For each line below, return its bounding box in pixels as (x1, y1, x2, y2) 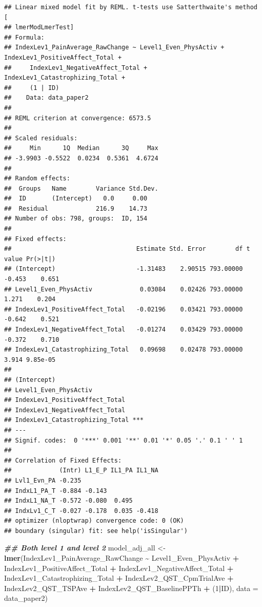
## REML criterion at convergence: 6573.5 (4, 114, 151, 122)
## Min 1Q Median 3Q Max (4, 144, 158, 152)
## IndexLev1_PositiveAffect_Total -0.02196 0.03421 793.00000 (4, 305, 243, 313)
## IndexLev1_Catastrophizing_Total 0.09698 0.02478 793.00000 (4, 346, 243, 354)
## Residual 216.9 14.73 (4, 205, 148, 212)
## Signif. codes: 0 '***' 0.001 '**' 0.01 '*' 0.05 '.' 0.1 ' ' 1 (4, 436, 243, 444)
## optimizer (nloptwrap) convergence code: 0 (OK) (4, 517, 184, 525)
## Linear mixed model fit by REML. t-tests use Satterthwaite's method (4, 4, 257, 11)
